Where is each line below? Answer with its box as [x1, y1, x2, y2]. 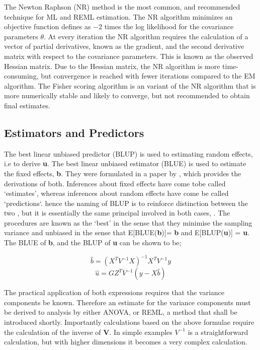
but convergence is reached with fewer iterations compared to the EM [41, 71, 255, 81]
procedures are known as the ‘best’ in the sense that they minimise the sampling [4, 217, 252, 228]
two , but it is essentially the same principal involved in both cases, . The [4, 207, 230, 218]
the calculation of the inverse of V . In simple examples [4, 326, 172, 337]
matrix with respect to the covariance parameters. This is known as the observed [4, 50, 253, 61]
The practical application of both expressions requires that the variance [4, 287, 225, 298]
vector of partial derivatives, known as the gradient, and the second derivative [4, 41, 244, 51]
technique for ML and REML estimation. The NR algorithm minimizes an [4, 11, 233, 22]
